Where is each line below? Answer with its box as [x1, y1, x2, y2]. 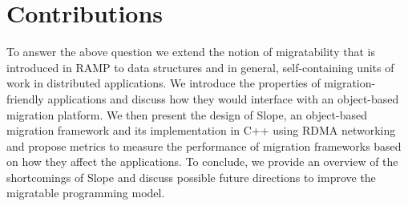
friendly [6, 90, 44, 107]
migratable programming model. [6, 184, 165, 201]
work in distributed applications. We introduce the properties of [6, 75, 321, 91]
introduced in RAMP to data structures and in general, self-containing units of [6, 59, 394, 75]
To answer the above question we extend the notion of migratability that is [6, 43, 375, 60]
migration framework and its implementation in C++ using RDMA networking [6, 122, 396, 139]
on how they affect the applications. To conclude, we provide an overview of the [6, 153, 398, 170]
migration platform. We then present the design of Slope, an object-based [6, 106, 367, 123]
